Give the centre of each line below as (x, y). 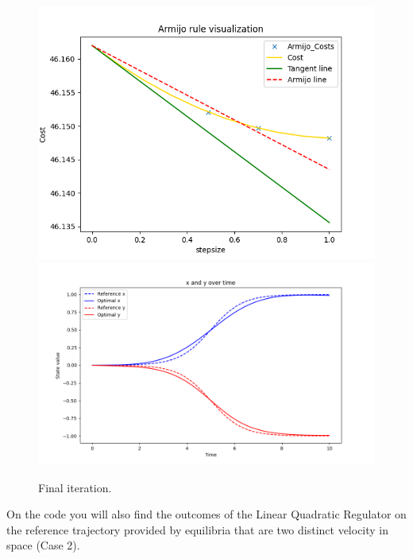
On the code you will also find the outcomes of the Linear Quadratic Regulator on (206, 514)
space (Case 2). (43, 545)
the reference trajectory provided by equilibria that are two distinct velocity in (198, 529)
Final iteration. (75, 487)
